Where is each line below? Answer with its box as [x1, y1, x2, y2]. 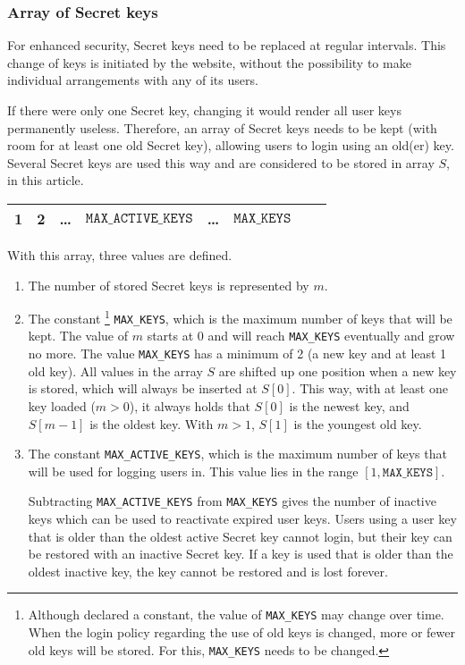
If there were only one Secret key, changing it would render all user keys [7, 101, 402, 119]
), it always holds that [129, 396, 250, 415]
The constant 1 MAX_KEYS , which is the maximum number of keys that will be [28, 307, 452, 327]
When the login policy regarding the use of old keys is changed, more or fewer [28, 623, 455, 642]
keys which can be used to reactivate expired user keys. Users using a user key [28, 509, 457, 528]
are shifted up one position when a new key [218, 361, 457, 380]
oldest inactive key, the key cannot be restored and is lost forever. [28, 561, 388, 580]
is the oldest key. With [89, 414, 214, 433]
